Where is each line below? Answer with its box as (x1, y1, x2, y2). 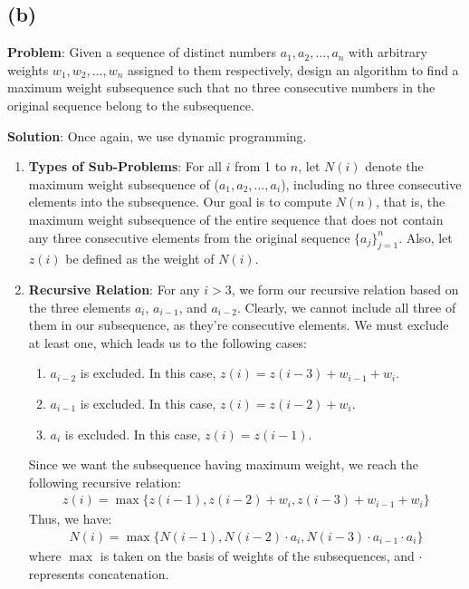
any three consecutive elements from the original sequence (28, 227, 350, 246)
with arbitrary (349, 43, 427, 62)
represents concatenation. (28, 564, 169, 583)
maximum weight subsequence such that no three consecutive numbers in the (7, 78, 435, 97)
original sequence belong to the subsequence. (7, 95, 254, 114)
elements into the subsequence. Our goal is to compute (28, 192, 332, 211)
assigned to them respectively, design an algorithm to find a (128, 60, 459, 79)
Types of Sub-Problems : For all (28, 157, 222, 176)
